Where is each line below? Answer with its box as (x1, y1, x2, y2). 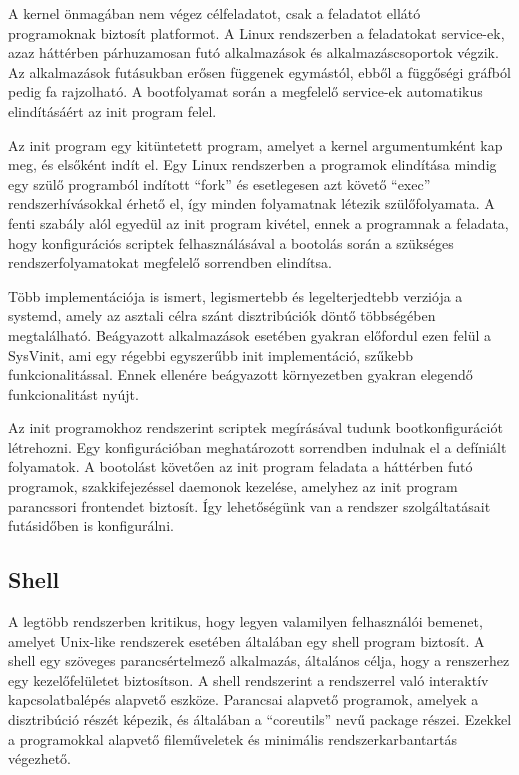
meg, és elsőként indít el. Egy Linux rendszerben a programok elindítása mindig (8, 154, 497, 175)
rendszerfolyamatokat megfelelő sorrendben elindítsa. (8, 252, 332, 273)
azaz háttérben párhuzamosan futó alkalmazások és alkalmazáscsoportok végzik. (8, 42, 499, 63)
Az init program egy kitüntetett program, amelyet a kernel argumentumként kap (8, 134, 503, 155)
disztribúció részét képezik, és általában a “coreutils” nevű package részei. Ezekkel (8, 709, 512, 730)
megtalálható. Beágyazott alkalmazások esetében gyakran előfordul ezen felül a (8, 324, 492, 345)
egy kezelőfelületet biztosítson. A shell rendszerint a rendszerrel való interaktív (8, 669, 489, 690)
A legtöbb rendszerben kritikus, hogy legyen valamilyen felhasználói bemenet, (8, 611, 483, 632)
